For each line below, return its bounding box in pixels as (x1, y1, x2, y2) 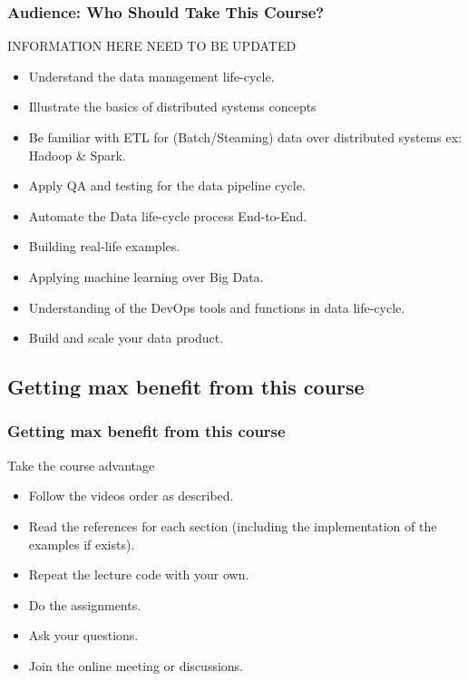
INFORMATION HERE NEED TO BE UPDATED (7, 36, 297, 55)
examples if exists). (28, 534, 135, 553)
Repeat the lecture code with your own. (28, 565, 249, 584)
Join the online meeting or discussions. (28, 656, 244, 675)
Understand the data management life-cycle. (28, 66, 275, 85)
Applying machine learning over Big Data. (28, 267, 264, 286)
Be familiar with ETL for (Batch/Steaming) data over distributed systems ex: (28, 128, 463, 146)
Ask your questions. (28, 626, 139, 645)
